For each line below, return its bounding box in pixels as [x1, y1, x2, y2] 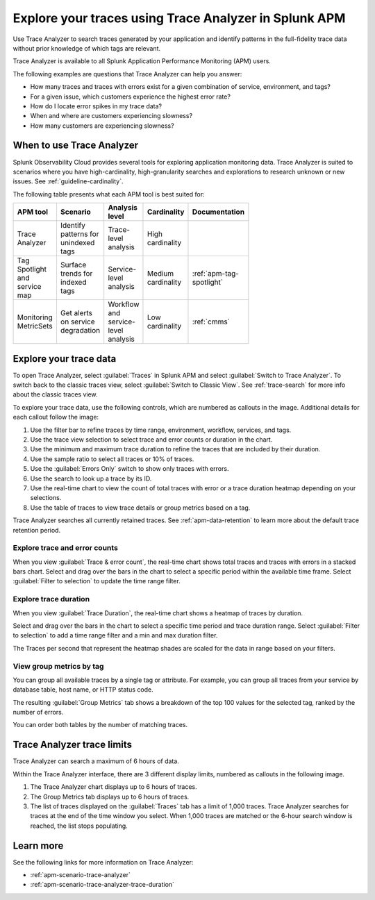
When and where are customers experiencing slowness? [30, 112, 193, 120]
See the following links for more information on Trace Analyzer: [12, 858, 194, 866]
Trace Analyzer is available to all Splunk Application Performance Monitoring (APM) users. [12, 57, 271, 65]
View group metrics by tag [12, 661, 104, 671]
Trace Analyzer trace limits [12, 739, 132, 751]
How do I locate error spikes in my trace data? [30, 101, 162, 110]
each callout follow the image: [12, 413, 99, 422]
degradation [60, 326, 101, 335]
